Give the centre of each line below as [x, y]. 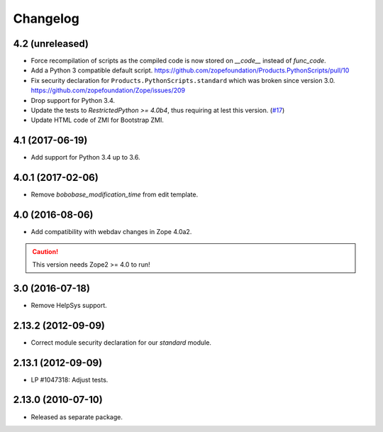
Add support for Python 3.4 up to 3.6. [85, 157]
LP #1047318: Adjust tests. [70, 380]
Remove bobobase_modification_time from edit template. [115, 194]
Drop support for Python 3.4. [73, 100]
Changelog [46, 18]
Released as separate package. [77, 417]
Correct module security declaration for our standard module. [121, 342]
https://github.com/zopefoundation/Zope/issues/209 [108, 90]
